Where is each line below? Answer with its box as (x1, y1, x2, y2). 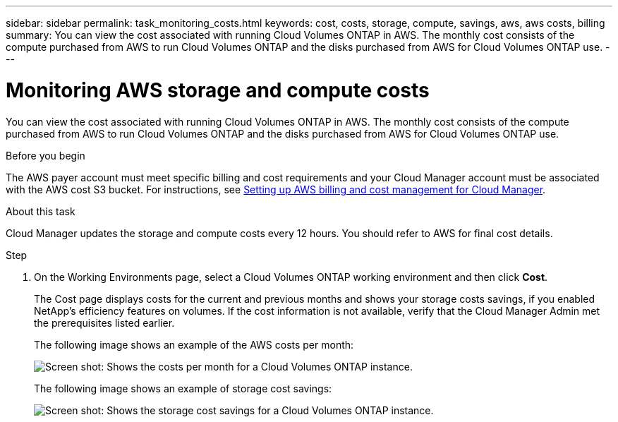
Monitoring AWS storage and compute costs (6, 78, 430, 102)
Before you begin (6, 149, 85, 162)
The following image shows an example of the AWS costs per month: (34, 338, 354, 351)
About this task (6, 205, 75, 217)
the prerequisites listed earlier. (34, 316, 175, 329)
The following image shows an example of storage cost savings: (34, 382, 332, 394)
